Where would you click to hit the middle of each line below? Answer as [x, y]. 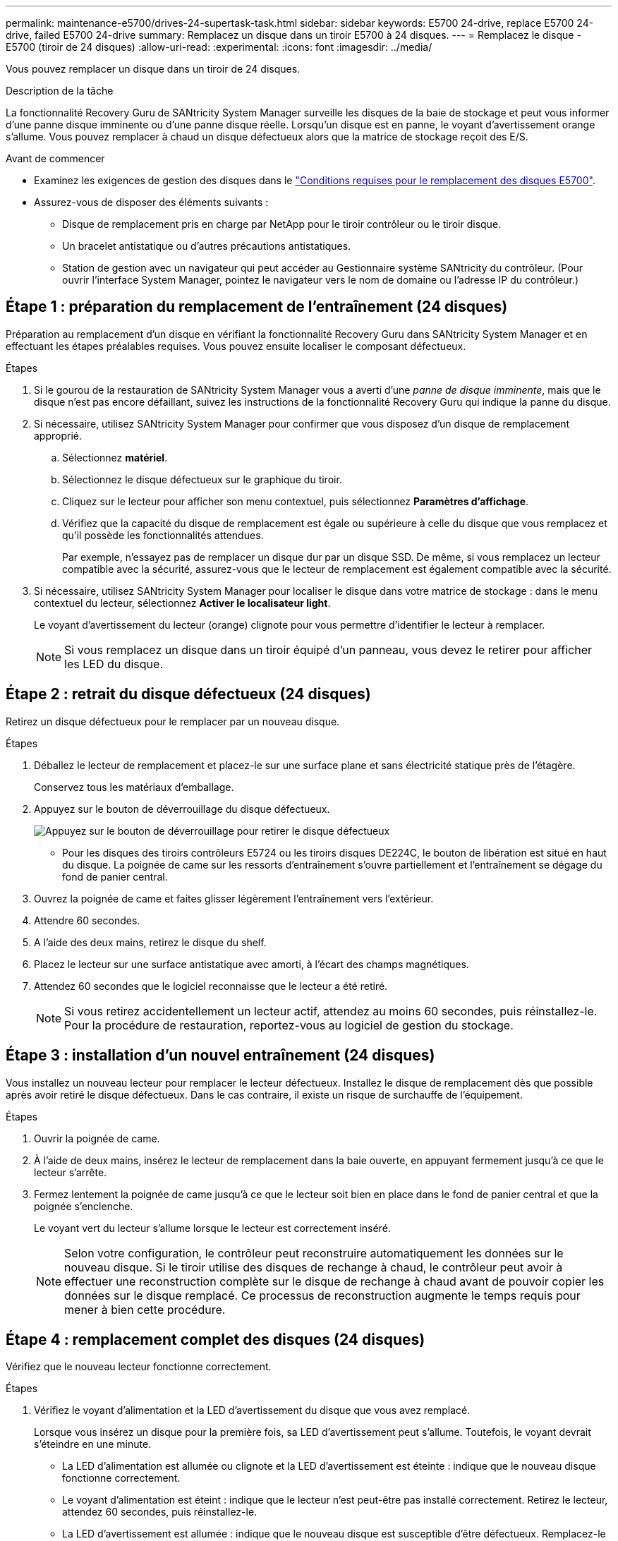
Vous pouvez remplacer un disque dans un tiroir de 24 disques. [153, 69]
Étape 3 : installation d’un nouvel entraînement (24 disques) [220, 1056]
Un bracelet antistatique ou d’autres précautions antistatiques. [207, 246]
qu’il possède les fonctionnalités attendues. [163, 535]
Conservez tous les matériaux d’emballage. [134, 787]
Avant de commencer [55, 158]
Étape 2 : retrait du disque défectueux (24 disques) [188, 694]
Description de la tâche [60, 91]
